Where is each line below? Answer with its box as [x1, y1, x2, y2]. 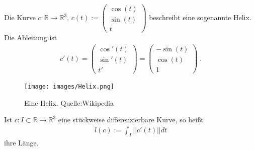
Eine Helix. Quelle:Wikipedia [24, 97, 114, 108]
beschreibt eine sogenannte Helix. [149, 12, 251, 23]
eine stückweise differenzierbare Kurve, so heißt [58, 114, 204, 125]
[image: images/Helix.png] [24, 83, 114, 90]
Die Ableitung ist [4, 32, 57, 43]
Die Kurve [4, 12, 36, 23]
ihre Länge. [4, 137, 39, 147]
